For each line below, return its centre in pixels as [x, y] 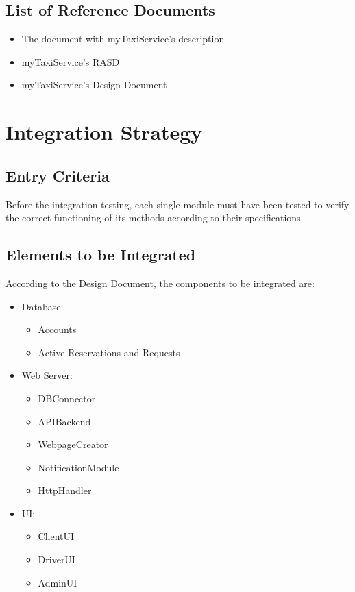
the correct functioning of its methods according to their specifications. [155, 218]
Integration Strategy [104, 132]
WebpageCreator [73, 444]
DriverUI [57, 559]
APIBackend [64, 421]
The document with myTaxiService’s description [123, 39]
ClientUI [56, 536]
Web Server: [47, 375]
